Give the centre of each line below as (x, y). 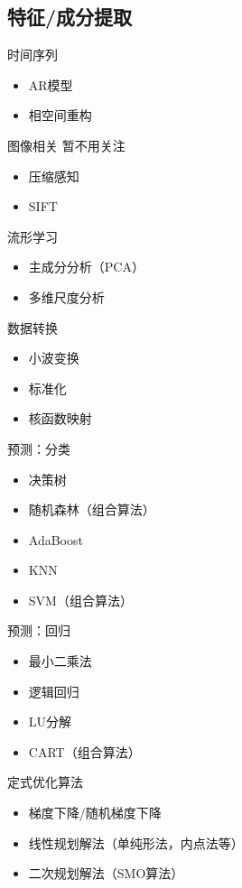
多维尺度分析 (66, 296)
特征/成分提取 (70, 17)
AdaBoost (56, 539)
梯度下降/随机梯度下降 (95, 813)
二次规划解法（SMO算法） (106, 873)
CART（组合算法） (84, 751)
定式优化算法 (45, 782)
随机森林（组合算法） (92, 509)
